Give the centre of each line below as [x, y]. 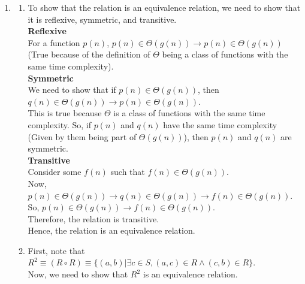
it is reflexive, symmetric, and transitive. [102, 19]
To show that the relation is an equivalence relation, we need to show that [164, 7]
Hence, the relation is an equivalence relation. [111, 230]
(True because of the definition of [89, 54]
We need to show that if [72, 90]
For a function [54, 42]
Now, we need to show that [78, 274]
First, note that [56, 250]
